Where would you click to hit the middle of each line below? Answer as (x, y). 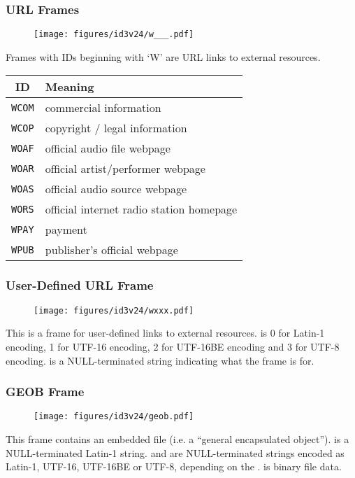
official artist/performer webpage (125, 169)
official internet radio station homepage (141, 209)
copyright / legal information (116, 128)
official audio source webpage (116, 189)
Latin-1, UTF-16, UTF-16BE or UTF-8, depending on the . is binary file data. (174, 466)
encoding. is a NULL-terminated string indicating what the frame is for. (160, 360)
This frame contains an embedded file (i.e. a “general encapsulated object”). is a (177, 439)
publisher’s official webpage (111, 250)
